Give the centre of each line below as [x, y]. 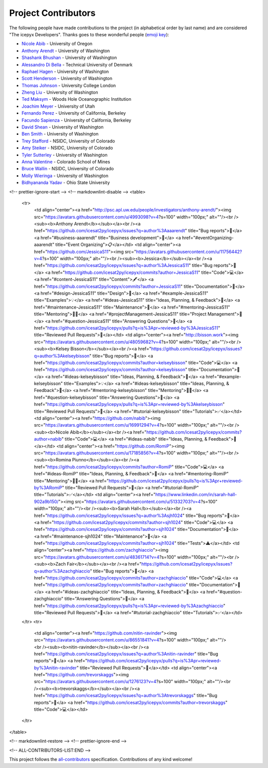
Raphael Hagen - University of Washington [65, 71]
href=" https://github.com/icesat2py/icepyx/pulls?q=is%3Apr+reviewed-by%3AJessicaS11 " [127, 328]
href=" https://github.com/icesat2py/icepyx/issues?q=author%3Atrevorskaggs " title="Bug [126, 696]
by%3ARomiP [48, 487]
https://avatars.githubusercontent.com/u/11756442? [189, 252]
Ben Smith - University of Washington [60, 134]
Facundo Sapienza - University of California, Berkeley [76, 120]
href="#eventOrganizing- [208, 238]
